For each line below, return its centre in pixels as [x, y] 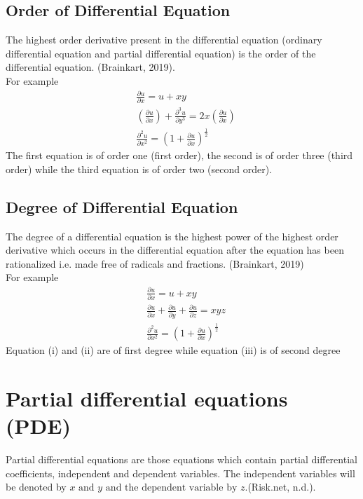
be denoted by [36, 487]
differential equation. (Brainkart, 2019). [90, 67]
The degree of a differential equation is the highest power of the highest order [172, 236]
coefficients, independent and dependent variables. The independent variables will [180, 473]
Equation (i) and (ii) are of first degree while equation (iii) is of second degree [173, 350]
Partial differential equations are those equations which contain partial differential [181, 459]
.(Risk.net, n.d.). [280, 487]
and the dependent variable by [171, 488]
